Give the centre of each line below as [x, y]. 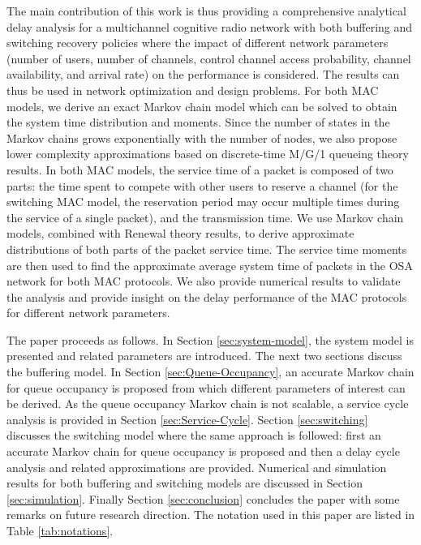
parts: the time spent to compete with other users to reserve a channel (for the [202, 185]
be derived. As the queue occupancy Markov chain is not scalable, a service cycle [208, 403]
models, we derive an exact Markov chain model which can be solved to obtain [202, 106]
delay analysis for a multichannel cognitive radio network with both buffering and [210, 26]
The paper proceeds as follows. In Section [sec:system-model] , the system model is [210, 339]
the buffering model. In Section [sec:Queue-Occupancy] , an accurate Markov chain [210, 372]
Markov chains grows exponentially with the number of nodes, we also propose [202, 137]
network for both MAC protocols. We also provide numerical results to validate [204, 281]
